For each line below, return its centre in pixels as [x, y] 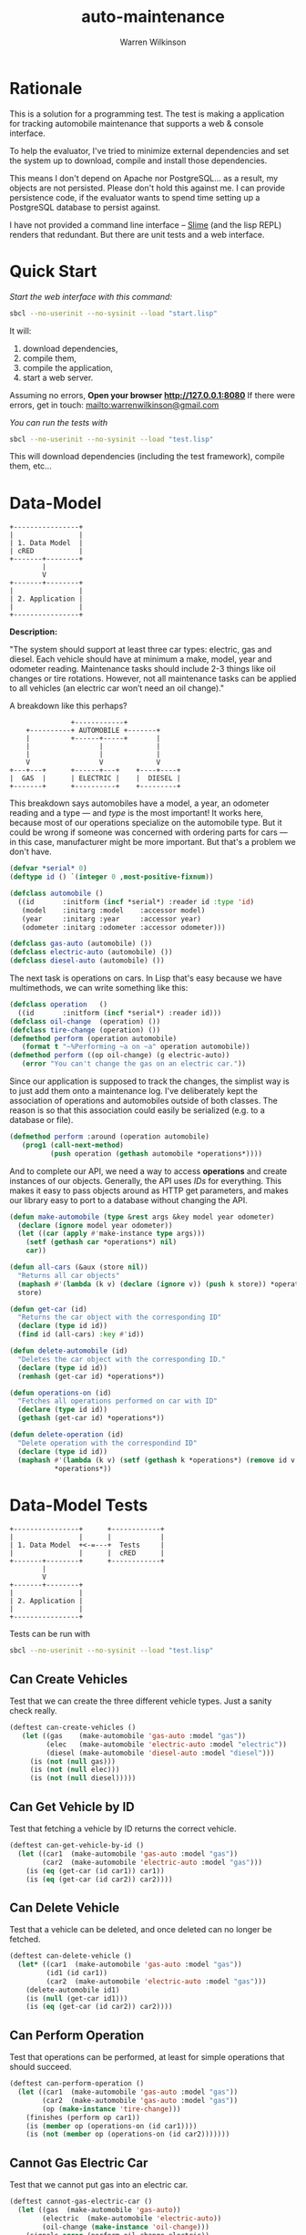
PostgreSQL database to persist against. [85, 207]
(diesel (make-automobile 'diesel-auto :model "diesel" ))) [160, 1753]
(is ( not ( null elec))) [75, 1770]
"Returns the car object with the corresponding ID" [120, 1318]
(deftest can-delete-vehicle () [71, 1956]
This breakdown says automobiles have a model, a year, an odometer [140, 803]
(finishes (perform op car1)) [83, 2117]
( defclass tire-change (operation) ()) [85, 1030]
